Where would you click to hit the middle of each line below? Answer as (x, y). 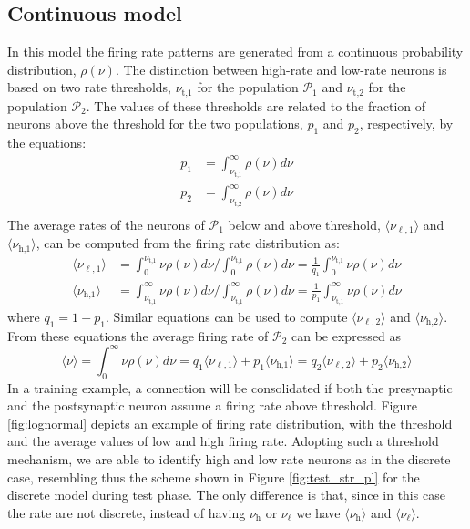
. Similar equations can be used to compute (226, 316)
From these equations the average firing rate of (138, 335)
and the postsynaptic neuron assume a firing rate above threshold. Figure (212, 405)
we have (318, 512)
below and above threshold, (304, 224)
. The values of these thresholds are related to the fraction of (256, 105)
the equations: (47, 143)
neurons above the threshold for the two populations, (155, 124)
